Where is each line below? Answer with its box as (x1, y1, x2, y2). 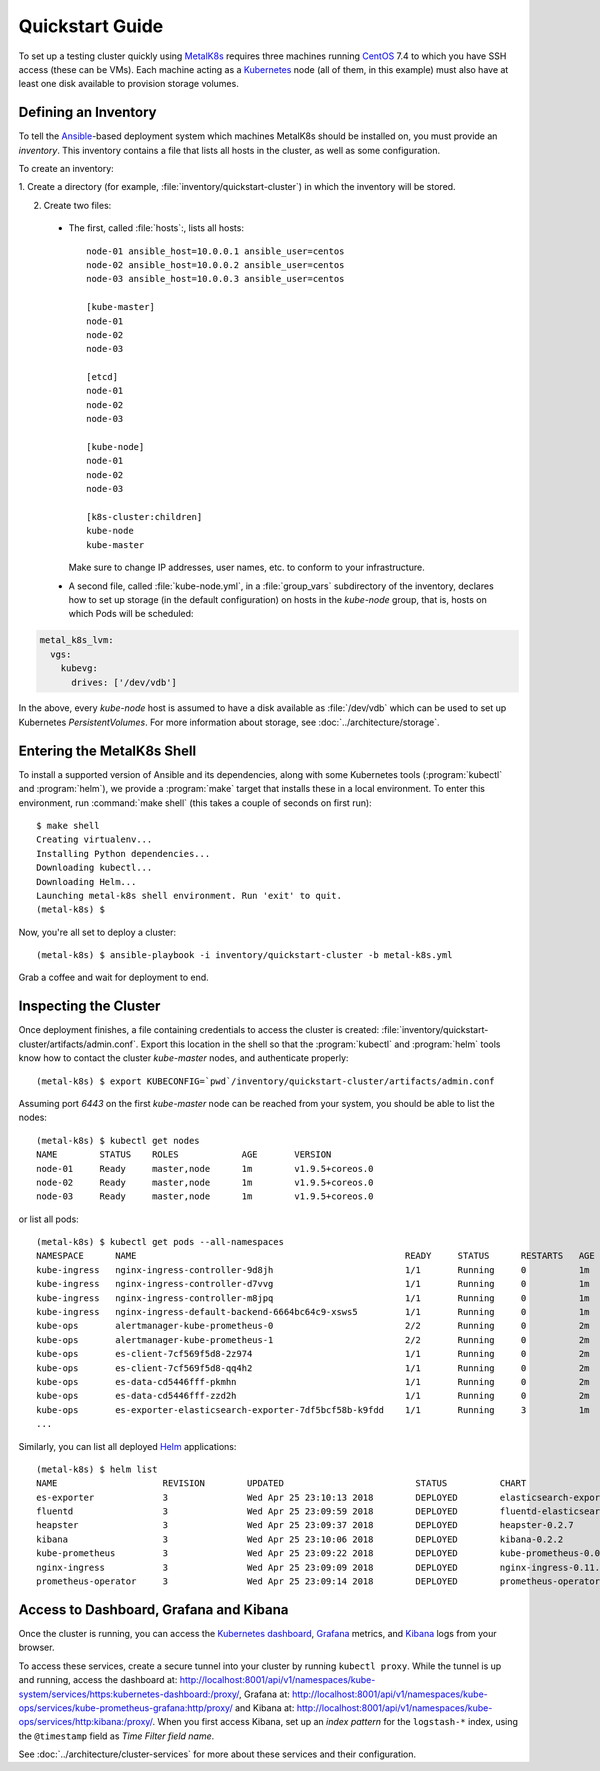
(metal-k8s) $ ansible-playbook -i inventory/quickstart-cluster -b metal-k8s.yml (36, 950, 453, 961)
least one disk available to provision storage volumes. (18, 78, 239, 90)
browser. (18, 1641, 55, 1654)
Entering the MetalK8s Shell (18, 742, 197, 759)
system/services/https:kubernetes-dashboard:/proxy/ (18, 1688, 240, 1700)
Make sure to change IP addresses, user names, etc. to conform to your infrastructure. (68, 561, 425, 574)
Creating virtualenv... (36, 834, 153, 845)
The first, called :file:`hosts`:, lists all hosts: (68, 222, 245, 234)
